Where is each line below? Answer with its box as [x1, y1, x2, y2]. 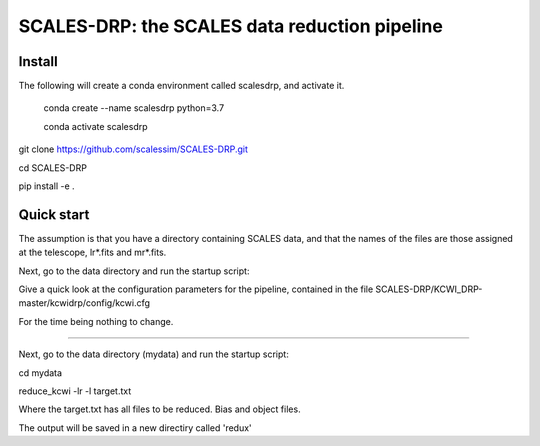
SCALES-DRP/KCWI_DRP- [375, 283, 483, 295]
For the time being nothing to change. [18, 315, 174, 327]
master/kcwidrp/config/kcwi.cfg [18, 297, 150, 309]
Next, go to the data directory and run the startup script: [18, 265, 250, 277]
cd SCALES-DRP [18, 161, 87, 174]
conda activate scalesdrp [43, 120, 149, 132]
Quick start [18, 206, 90, 223]
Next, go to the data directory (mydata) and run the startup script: [18, 348, 289, 360]
